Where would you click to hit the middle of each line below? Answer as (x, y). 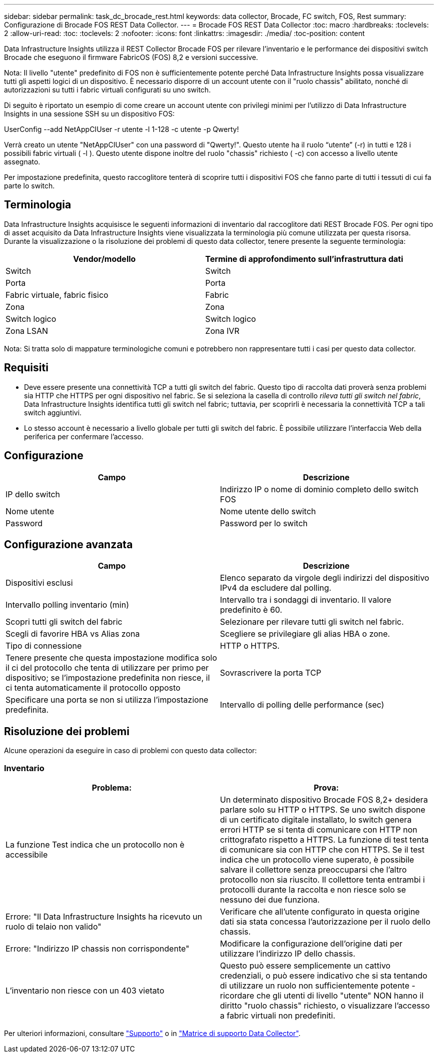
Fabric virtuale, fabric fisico (57, 295)
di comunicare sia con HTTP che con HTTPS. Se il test (322, 849)
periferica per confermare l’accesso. (84, 436)
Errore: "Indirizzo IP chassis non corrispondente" (97, 948)
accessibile (27, 854)
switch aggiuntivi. (53, 412)
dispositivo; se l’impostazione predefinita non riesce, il (108, 678)
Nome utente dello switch (268, 511)
